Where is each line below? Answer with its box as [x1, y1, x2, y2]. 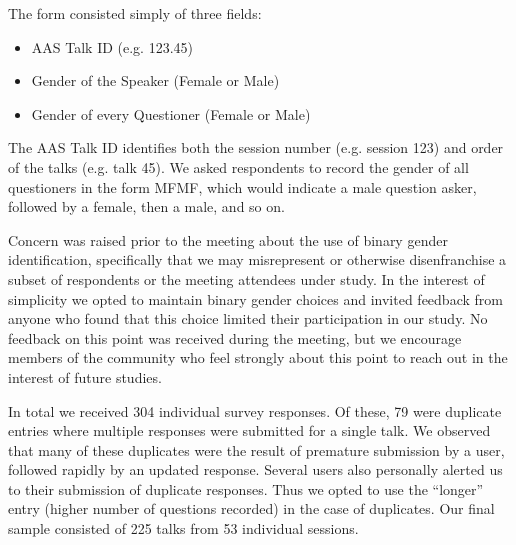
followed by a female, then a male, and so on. [8, 196, 285, 217]
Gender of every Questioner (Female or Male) [31, 103, 311, 124]
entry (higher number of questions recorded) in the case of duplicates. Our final [8, 498, 495, 519]
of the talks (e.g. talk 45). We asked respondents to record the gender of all [8, 156, 469, 177]
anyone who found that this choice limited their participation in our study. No [8, 308, 488, 329]
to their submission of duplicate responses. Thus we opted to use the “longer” [8, 478, 484, 499]
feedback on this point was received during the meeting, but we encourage [8, 327, 462, 348]
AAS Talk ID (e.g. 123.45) [31, 36, 193, 57]
